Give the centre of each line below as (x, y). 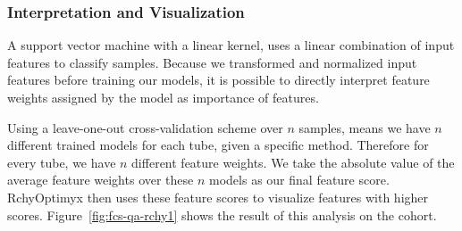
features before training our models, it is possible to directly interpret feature (218, 80)
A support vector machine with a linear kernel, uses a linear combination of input (231, 45)
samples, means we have (365, 127)
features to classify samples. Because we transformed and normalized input (212, 62)
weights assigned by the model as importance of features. (163, 97)
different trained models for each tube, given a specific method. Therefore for (218, 145)
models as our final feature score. (299, 180)
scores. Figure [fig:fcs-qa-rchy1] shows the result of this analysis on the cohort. (222, 214)
